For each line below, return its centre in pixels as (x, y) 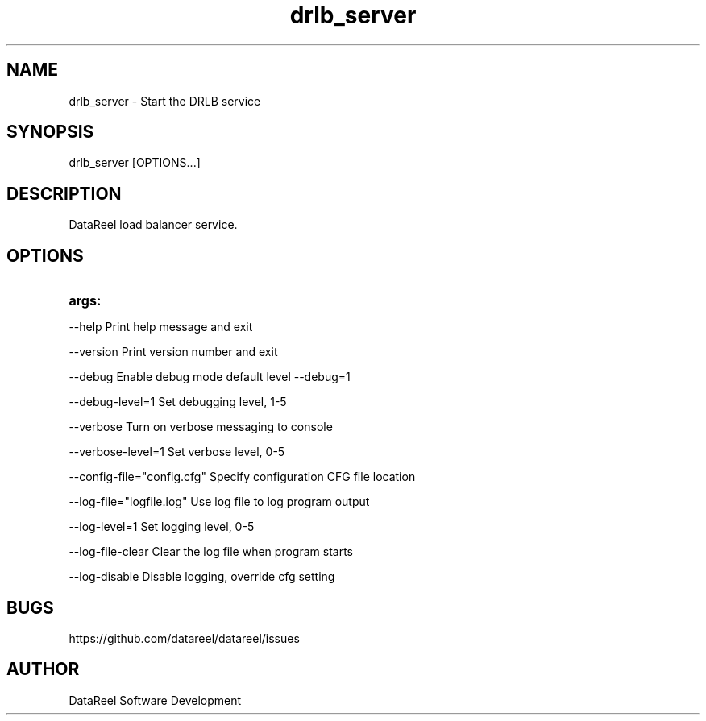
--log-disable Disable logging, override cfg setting (202, 577)
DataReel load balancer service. (153, 225)
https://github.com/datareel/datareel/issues (184, 638)
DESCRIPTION (64, 193)
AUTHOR (43, 669)
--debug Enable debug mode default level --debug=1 (210, 377)
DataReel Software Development (155, 700)
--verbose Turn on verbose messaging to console (201, 427)
